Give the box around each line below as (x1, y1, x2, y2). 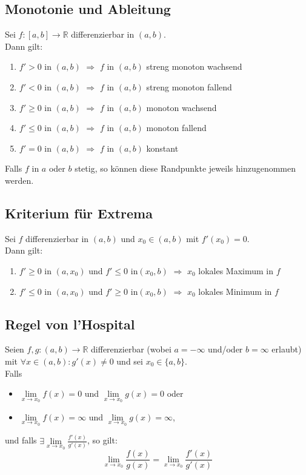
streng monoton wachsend (146, 60, 242, 73)
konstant (146, 141, 179, 154)
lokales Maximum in (198, 264, 274, 277)
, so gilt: (87, 434, 118, 446)
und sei (116, 354, 143, 367)
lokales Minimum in (198, 285, 272, 297)
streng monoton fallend (146, 80, 232, 93)
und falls (5, 434, 37, 446)
